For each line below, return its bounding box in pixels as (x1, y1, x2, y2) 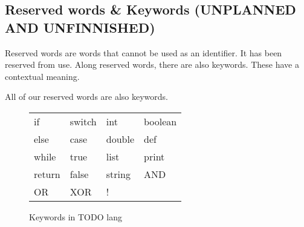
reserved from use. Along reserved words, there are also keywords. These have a (5, 58, 299, 71)
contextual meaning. (5, 70, 80, 82)
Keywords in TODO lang (29, 210, 122, 223)
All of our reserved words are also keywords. (5, 90, 169, 103)
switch (70, 114, 97, 128)
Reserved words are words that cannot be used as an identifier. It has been (5, 46, 282, 59)
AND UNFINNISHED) (5, 18, 155, 36)
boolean (144, 114, 177, 128)
